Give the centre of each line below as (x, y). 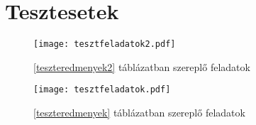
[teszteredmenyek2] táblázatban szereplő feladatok (142, 66)
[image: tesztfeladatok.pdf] (102, 90)
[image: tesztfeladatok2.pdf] (105, 44)
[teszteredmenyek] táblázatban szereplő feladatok (139, 113)
